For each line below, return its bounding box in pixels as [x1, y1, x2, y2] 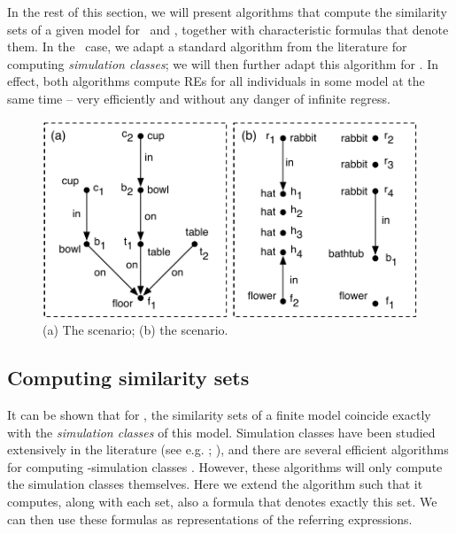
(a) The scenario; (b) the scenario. [43, 321, 228, 339]
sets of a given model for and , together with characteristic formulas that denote [7, 19, 449, 38]
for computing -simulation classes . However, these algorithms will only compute [7, 457, 443, 476]
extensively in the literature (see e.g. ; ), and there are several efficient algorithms [7, 440, 449, 459]
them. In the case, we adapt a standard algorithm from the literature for [7, 37, 407, 56]
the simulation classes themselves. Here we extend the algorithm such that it [7, 475, 423, 493]
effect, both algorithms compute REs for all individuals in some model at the [7, 72, 425, 90]
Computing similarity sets [7, 364, 250, 391]
